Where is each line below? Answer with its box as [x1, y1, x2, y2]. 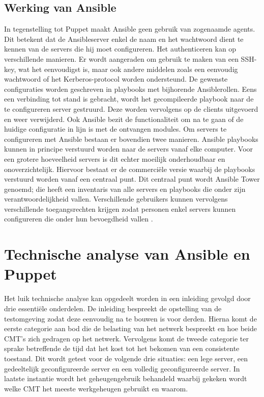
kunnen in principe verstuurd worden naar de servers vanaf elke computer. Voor [4, 143, 253, 154]
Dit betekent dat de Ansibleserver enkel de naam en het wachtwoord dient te [4, 33, 244, 44]
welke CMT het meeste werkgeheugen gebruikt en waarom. [4, 383, 188, 393]
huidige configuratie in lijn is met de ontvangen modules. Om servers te [4, 123, 227, 134]
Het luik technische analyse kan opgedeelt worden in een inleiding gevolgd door [4, 293, 251, 304]
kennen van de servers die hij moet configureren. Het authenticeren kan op [4, 43, 237, 54]
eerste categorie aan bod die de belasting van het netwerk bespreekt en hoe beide [4, 323, 257, 334]
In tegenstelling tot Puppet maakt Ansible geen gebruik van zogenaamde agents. [4, 23, 255, 34]
